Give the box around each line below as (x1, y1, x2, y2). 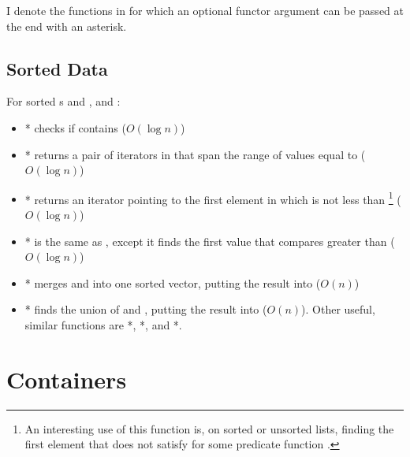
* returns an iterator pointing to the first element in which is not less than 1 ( (24, 188, 401, 207)
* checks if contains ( (24, 119, 126, 136)
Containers (6, 362, 127, 395)
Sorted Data (6, 56, 108, 80)
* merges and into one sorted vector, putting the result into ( (24, 274, 321, 291)
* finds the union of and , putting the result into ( (24, 301, 267, 318)
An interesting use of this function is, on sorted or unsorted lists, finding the (24, 420, 394, 437)
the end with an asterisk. (6, 17, 127, 34)
